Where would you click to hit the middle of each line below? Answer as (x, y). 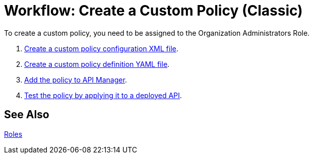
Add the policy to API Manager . (76, 80)
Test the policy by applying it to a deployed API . (103, 95)
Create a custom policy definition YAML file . (97, 64)
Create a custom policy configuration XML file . (101, 48)
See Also (27, 115)
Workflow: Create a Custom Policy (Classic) (153, 11)
